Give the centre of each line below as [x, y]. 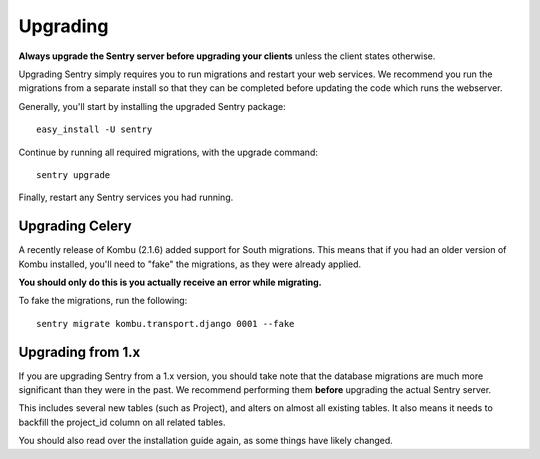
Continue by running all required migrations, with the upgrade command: [168, 152]
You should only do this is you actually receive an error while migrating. [170, 282]
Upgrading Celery [75, 226]
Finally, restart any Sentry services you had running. [126, 197]
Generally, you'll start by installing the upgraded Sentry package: [152, 106]
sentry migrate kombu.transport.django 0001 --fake [165, 323]
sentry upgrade [73, 174]
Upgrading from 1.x [79, 351]
